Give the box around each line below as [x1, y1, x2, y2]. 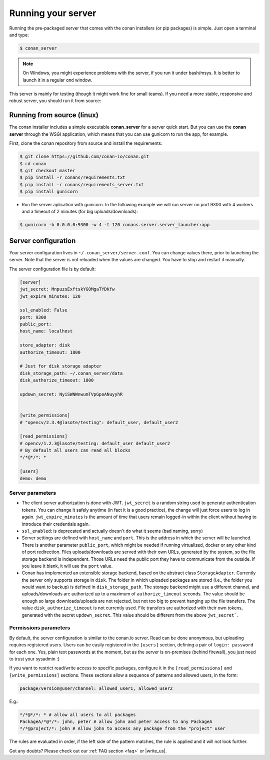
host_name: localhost [19, 328, 73, 334]
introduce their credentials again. [21, 521, 90, 527]
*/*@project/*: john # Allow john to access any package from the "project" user [19, 726, 226, 731]
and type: [9, 32, 29, 38]
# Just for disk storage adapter [19, 363, 102, 369]
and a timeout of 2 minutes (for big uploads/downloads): [21, 208, 138, 215]
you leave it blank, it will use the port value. [21, 563, 113, 569]
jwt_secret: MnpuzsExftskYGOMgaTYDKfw [19, 286, 115, 292]
